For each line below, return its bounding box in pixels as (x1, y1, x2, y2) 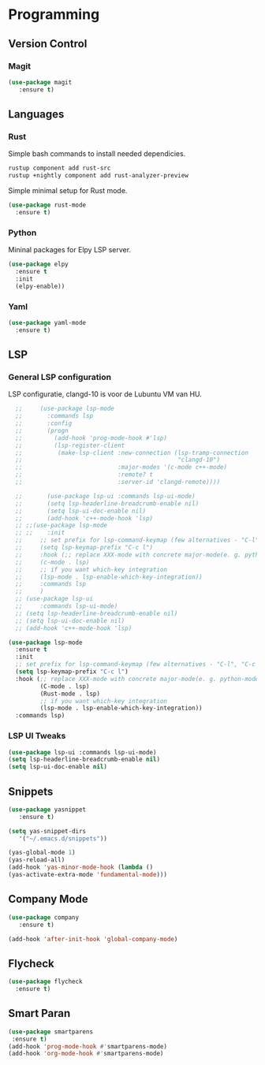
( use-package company (8, 913, 80, 922)
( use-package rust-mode (8, 201, 87, 210)
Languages (8, 108, 65, 121)
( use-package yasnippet (8, 806, 87, 814)
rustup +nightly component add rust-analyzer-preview (8, 172, 189, 180)
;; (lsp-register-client (15, 441, 125, 449)
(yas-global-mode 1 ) (8, 849, 77, 857)
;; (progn (15, 426, 69, 434)
